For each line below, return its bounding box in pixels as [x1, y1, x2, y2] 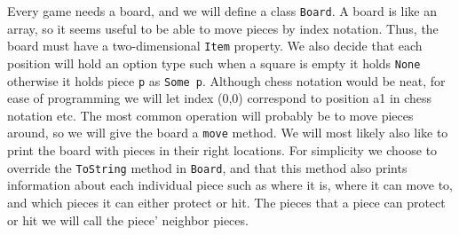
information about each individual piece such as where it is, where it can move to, [7, 176, 453, 194]
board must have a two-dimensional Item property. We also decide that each [7, 36, 423, 55]
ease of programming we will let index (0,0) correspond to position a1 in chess [7, 89, 432, 107]
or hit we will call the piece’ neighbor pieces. [7, 210, 249, 229]
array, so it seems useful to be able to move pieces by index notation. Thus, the [7, 19, 439, 37]
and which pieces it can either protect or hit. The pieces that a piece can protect [7, 192, 446, 211]
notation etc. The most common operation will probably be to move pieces [7, 106, 414, 124]
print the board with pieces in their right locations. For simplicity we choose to [7, 141, 438, 160]
